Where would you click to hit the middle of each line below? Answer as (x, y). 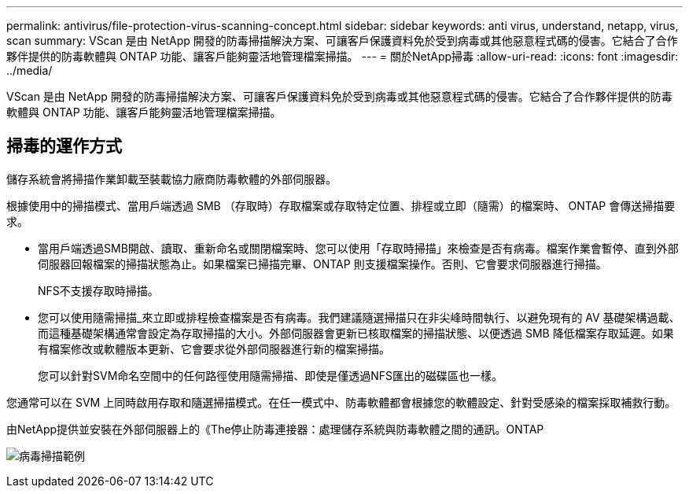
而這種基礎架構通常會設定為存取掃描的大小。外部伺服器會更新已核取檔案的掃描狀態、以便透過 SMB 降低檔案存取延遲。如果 (356, 333)
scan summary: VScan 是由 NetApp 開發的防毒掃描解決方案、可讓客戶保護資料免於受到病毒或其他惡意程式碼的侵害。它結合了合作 (342, 41)
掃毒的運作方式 (64, 146)
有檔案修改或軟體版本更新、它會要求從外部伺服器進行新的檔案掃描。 (214, 348)
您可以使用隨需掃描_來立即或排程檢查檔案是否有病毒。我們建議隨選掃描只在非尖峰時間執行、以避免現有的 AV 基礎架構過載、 (359, 317)
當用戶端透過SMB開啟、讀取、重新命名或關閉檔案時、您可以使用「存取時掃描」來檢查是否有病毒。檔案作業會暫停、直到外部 (358, 248)
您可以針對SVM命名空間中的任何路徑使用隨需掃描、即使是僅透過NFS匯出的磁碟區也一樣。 (271, 375)
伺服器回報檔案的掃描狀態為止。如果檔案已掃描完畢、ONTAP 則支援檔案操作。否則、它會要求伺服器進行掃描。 (322, 264)
